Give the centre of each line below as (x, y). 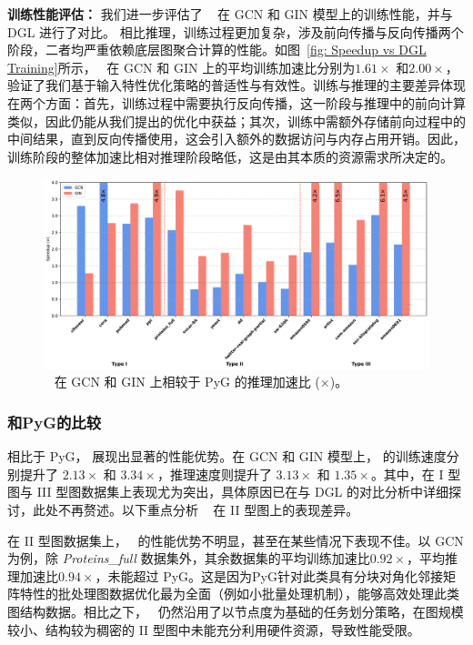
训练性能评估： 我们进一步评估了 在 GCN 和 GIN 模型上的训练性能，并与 (230, 14)
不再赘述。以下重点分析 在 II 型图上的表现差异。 (208, 510)
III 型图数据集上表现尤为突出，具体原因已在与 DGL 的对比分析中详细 (243, 492)
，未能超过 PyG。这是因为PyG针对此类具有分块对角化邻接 (269, 575)
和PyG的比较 (55, 422)
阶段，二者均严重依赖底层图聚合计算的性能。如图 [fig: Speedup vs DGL (217, 50)
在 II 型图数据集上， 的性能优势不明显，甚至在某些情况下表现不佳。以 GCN (236, 540)
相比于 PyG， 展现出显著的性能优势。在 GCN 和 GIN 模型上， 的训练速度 (227, 456)
